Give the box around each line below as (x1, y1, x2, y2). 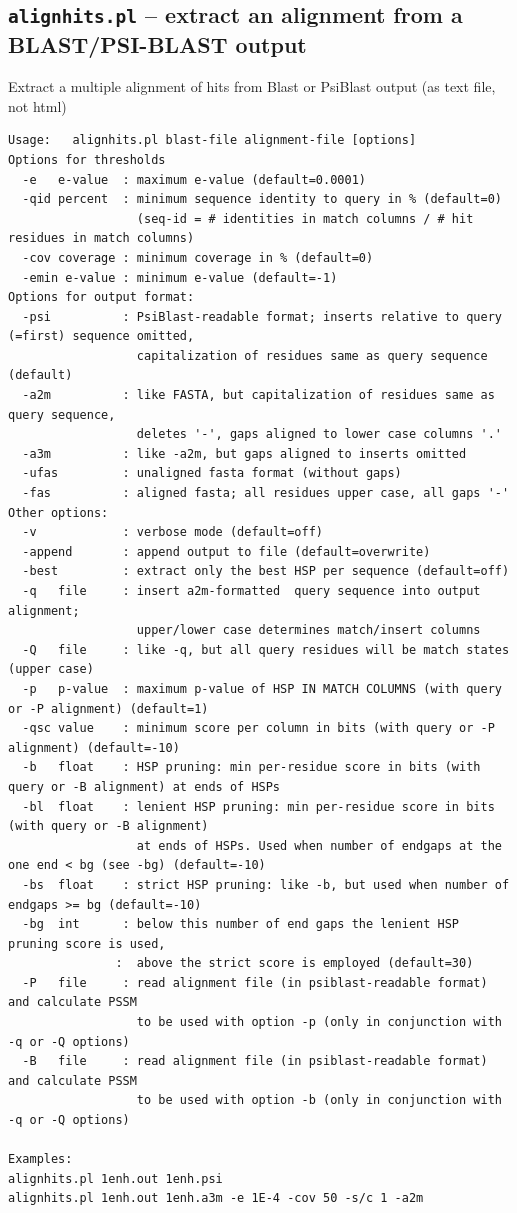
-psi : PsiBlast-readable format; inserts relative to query (22, 309, 502, 324)
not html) (8, 95, 67, 116)
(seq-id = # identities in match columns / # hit (136, 211, 474, 226)
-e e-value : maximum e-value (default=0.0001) (22, 172, 366, 187)
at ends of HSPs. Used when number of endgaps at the (136, 838, 502, 853)
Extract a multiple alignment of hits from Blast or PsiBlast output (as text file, (8, 76, 496, 97)
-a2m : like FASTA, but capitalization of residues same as (22, 388, 495, 403)
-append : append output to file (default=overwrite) (22, 544, 431, 559)
